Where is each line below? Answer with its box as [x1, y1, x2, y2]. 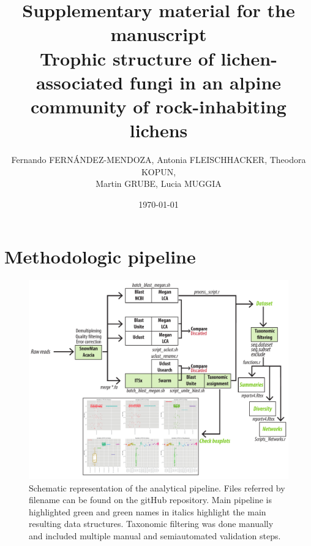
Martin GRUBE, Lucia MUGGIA [96, 177, 222, 190]
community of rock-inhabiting [31, 93, 287, 118]
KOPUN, [141, 165, 176, 178]
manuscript [110, 21, 207, 47]
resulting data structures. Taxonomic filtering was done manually [29, 517, 274, 530]
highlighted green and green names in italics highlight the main [29, 505, 266, 518]
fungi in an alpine [129, 69, 282, 94]
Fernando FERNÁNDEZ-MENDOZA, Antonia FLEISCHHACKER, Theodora [11, 153, 306, 166]
